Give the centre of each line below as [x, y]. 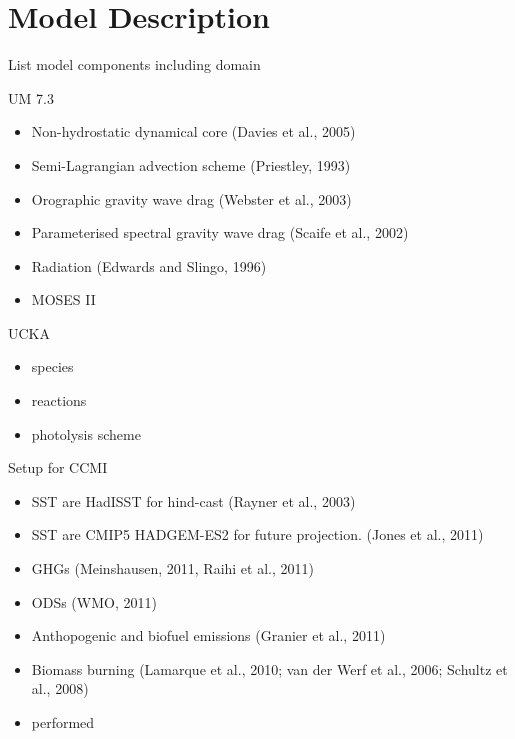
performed [63, 722]
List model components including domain [134, 64]
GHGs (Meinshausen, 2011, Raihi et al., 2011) [172, 568]
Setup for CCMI [58, 467]
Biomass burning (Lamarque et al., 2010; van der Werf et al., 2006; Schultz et [269, 668]
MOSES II [63, 299]
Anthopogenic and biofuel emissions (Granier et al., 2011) [208, 635]
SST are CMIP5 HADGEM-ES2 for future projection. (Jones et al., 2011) [257, 534]
